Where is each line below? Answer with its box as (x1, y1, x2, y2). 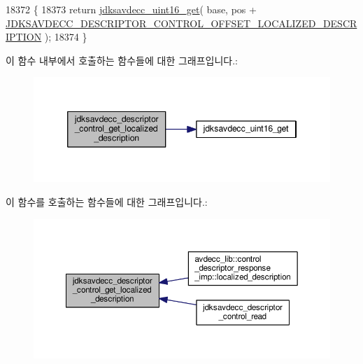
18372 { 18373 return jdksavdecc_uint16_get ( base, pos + (6, 2, 257, 16)
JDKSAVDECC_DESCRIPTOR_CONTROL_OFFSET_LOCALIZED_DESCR (6, 15, 357, 30)
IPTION (6, 29, 42, 44)
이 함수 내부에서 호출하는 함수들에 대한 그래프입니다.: (6, 52, 238, 67)
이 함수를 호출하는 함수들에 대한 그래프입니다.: (6, 194, 208, 209)
